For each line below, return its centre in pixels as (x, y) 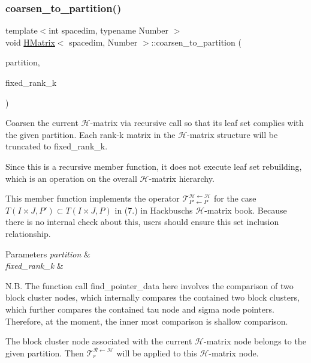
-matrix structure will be (233, 134)
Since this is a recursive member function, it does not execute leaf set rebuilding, (154, 166)
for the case (235, 198)
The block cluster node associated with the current (99, 341)
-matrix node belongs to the (255, 341)
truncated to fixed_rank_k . (57, 146)
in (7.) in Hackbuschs (154, 210)
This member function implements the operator (93, 198)
